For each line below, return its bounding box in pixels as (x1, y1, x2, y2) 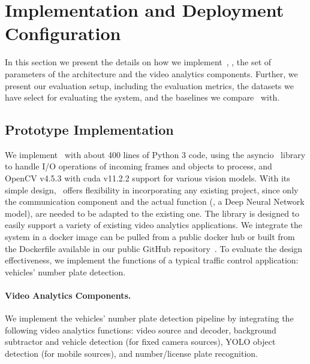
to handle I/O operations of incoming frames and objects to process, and (5, 160, 272, 172)
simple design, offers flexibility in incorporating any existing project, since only (5, 183, 299, 196)
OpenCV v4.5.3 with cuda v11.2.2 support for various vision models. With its (5, 172, 290, 184)
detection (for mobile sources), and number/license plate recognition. (5, 347, 258, 359)
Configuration (5, 21, 121, 45)
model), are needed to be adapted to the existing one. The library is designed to (5, 207, 300, 219)
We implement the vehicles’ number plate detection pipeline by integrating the (5, 312, 294, 324)
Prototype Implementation (5, 120, 174, 139)
